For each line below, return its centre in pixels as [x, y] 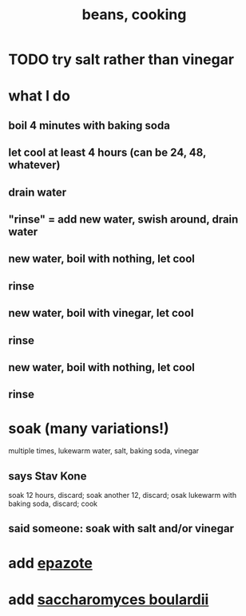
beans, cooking [134, 15]
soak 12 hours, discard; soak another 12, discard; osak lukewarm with [123, 496]
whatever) [34, 165]
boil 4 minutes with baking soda [89, 125]
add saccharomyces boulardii [109, 599]
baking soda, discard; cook [53, 503]
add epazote [51, 563]
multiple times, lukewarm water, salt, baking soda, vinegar [104, 451]
